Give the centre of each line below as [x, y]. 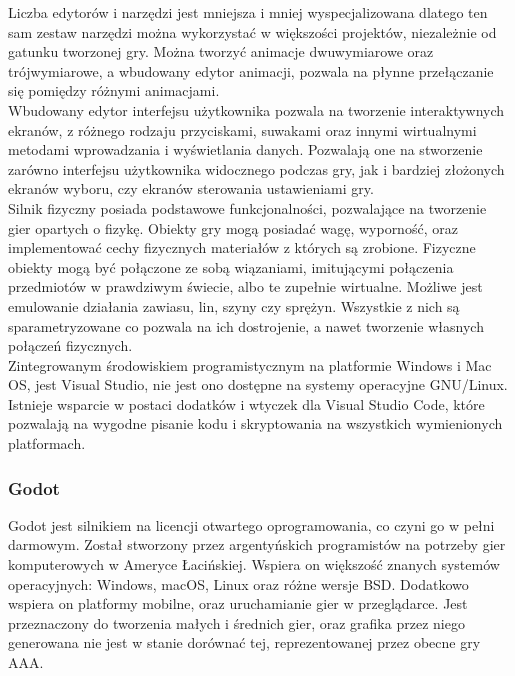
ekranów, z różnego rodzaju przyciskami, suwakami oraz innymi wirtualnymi [242, 129]
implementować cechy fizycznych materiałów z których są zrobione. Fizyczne [242, 247]
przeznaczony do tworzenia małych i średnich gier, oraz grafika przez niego [236, 622]
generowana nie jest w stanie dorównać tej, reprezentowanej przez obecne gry [244, 642]
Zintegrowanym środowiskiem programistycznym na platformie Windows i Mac [250, 364]
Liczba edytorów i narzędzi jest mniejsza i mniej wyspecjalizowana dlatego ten [248, 12]
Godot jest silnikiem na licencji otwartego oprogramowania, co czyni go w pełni [251, 524]
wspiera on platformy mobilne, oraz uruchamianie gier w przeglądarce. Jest [238, 603]
